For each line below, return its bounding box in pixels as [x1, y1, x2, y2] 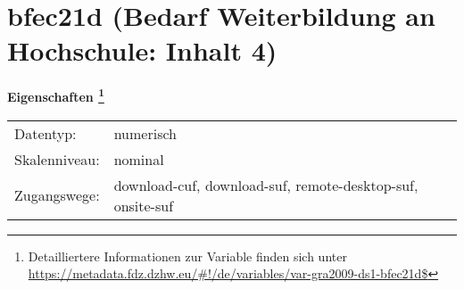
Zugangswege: [14, 185, 100, 206]
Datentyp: [14, 122, 77, 144]
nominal [113, 148, 164, 169]
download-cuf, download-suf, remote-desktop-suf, [113, 174, 418, 195]
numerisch [113, 122, 177, 144]
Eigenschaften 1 [7, 85, 104, 105]
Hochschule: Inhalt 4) [7, 32, 278, 69]
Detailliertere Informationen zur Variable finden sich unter [28, 246, 347, 265]
